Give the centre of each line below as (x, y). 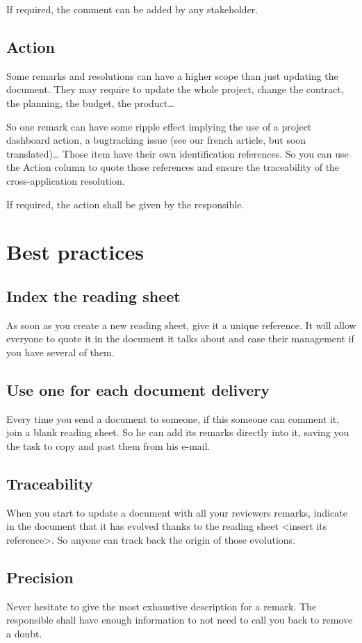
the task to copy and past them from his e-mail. (108, 445)
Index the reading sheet (93, 295)
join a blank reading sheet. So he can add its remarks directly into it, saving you (178, 432)
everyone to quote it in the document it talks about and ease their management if (180, 339)
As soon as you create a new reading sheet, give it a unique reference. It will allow (181, 325)
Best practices (75, 252)
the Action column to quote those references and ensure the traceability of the (173, 167)
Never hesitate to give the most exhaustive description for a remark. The (162, 606)
